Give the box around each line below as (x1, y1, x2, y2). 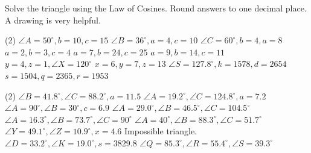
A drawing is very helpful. (5, 13, 101, 26)
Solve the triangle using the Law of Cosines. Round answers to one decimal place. (5, 2, 307, 14)
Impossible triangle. (124, 125, 197, 137)
